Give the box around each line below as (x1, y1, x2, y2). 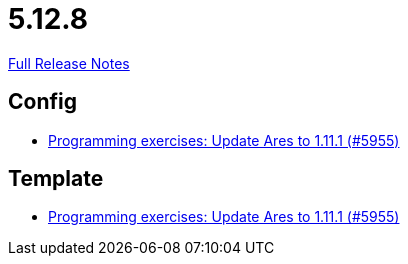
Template (8, 166, 104, 192)
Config (8, 89, 77, 115)
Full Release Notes (8, 54, 130, 72)
